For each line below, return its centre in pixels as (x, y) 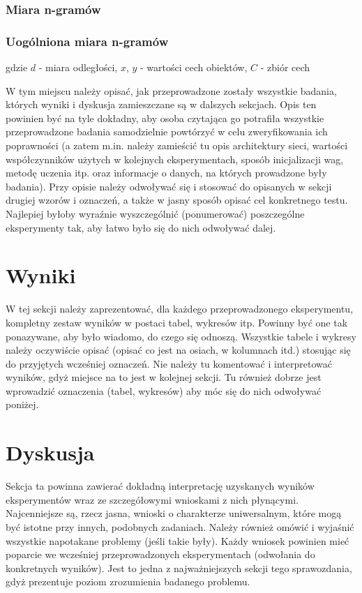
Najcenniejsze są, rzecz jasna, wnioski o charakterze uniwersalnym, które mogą (174, 513)
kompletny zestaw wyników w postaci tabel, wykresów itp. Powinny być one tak (177, 322)
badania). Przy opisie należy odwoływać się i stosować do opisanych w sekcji (169, 186)
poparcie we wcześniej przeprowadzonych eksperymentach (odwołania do (160, 554)
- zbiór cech (285, 67)
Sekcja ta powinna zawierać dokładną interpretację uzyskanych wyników (160, 486)
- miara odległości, (78, 67)
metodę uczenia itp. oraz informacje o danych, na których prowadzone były (166, 173)
